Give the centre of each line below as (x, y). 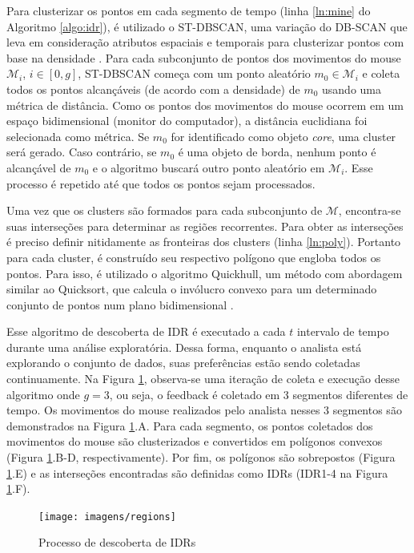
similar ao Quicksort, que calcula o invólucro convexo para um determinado (192, 289)
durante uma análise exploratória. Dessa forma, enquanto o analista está (184, 347)
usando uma (352, 89)
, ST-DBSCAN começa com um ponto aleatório (194, 73)
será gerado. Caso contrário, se (82, 152)
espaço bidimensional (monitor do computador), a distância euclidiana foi (187, 121)
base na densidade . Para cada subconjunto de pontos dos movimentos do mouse (204, 57)
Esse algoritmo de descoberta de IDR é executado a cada (146, 331)
